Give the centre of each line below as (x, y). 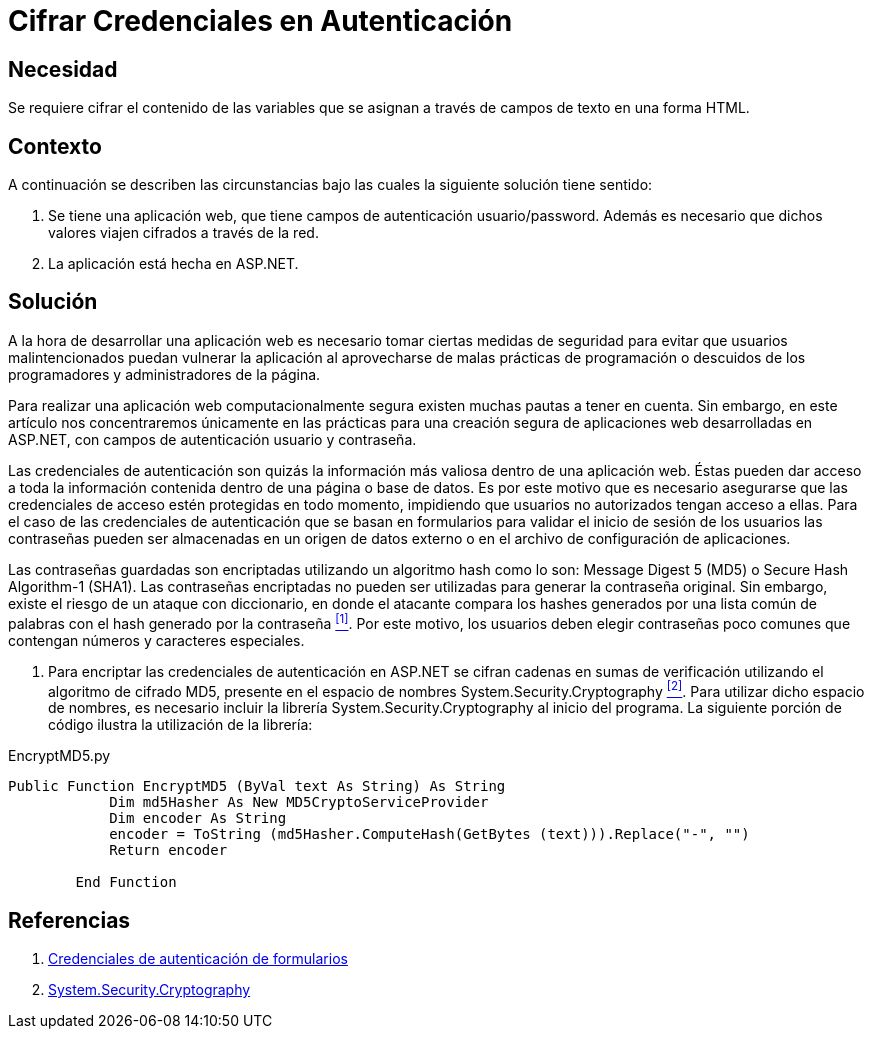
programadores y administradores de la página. (164, 374)
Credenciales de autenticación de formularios (198, 959)
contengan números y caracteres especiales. (156, 640)
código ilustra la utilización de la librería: (180, 725)
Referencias (69, 920)
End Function (126, 882)
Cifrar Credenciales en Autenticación (260, 21)
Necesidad (63, 69)
